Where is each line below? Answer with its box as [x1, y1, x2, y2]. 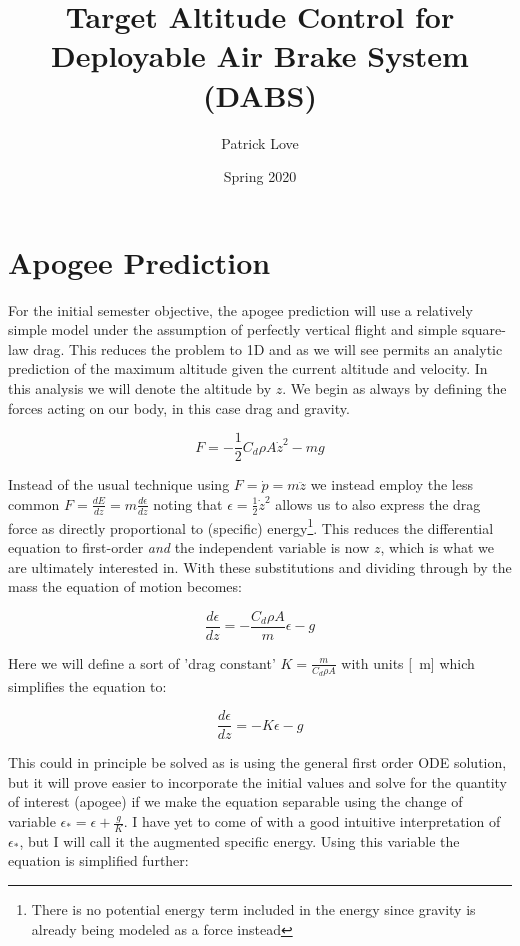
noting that [153, 493, 223, 514]
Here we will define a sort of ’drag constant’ [8, 652, 276, 673]
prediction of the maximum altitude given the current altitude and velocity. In [8, 358, 488, 379]
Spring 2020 [223, 166, 297, 187]
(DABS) [203, 74, 317, 115]
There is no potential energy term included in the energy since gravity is [31, 899, 476, 920]
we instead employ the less [310, 474, 474, 495]
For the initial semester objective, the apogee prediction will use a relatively [8, 299, 473, 320]
